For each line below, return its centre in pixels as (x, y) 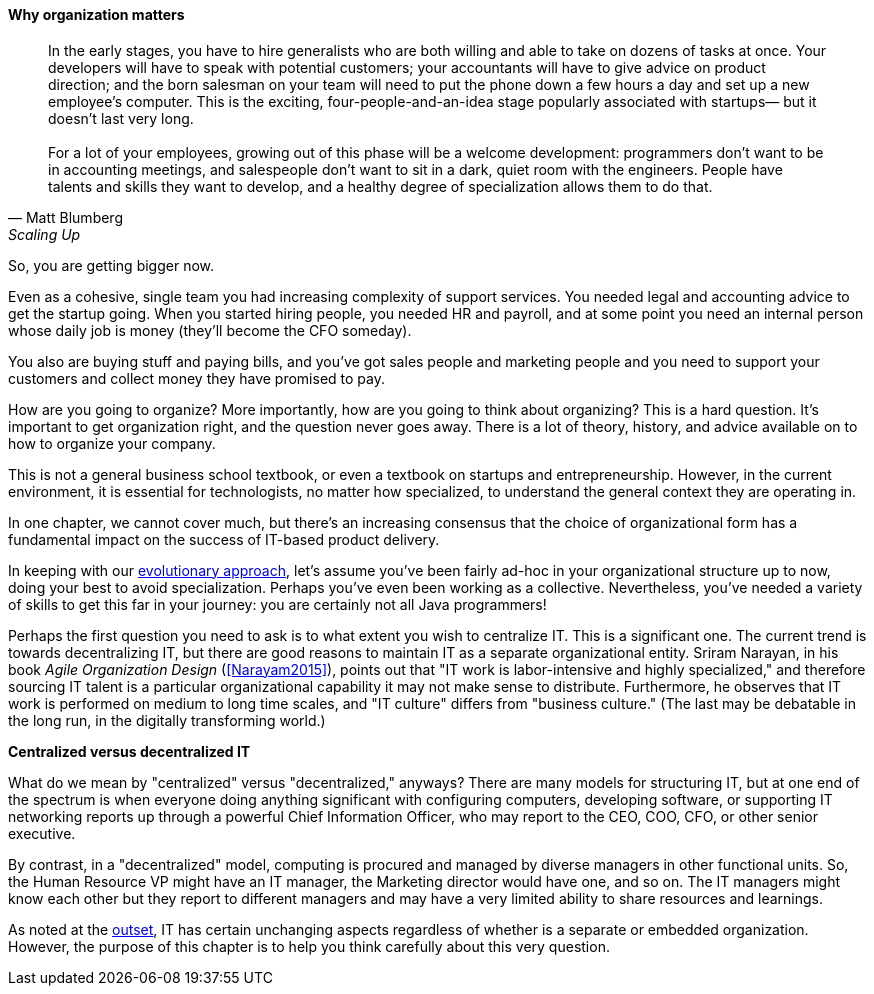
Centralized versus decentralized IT (129, 751)
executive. (42, 833)
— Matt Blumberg (65, 217)
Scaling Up (44, 234)
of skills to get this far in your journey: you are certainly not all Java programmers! (277, 604)
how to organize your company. (112, 443)
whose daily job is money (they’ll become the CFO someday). (210, 330)
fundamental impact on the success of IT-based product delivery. (224, 539)
